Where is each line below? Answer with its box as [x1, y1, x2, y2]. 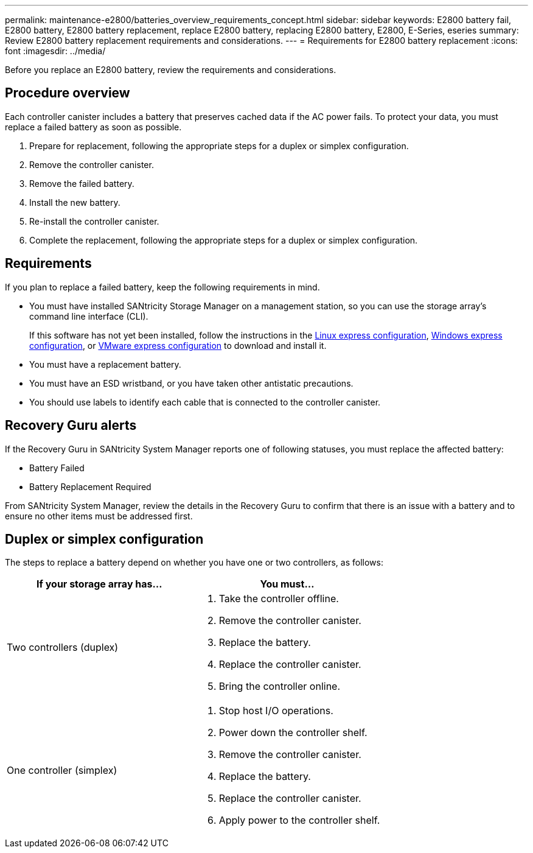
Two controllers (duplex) [7, 641, 119, 654]
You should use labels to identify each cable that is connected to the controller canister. [29, 396, 381, 407]
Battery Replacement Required [29, 481, 152, 492]
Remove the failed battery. [29, 178, 134, 189]
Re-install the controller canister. [29, 216, 159, 226]
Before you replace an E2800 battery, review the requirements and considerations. [5, 65, 336, 75]
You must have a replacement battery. [29, 359, 181, 370]
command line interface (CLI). [29, 311, 148, 321]
